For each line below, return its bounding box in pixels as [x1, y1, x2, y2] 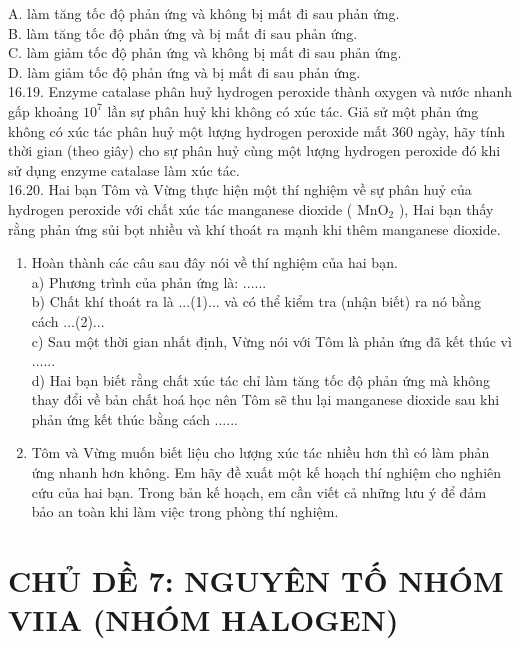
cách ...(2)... [31, 310, 105, 331]
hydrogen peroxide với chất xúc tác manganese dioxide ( [8, 198, 353, 219]
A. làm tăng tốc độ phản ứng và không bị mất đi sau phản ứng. [8, 3, 400, 23]
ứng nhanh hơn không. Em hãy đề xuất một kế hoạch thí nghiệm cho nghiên [31, 462, 502, 483]
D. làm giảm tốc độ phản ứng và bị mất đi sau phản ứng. [8, 61, 361, 82]
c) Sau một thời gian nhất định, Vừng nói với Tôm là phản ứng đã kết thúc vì [31, 330, 512, 351]
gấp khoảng [8, 100, 79, 121]
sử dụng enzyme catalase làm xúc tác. [8, 159, 240, 180]
